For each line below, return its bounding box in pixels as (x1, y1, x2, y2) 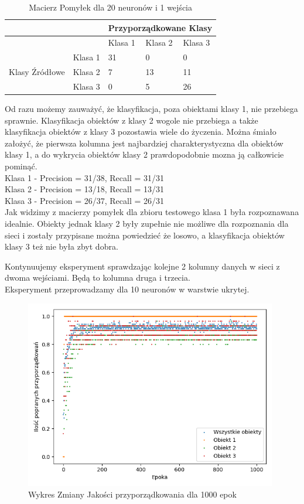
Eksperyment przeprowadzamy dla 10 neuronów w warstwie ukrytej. (5, 282, 250, 295)
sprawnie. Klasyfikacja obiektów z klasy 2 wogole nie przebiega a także (5, 114, 258, 126)
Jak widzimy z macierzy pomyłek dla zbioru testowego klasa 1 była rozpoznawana (5, 206, 299, 218)
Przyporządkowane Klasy (108, 21, 213, 33)
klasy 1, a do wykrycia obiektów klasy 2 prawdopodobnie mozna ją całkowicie (5, 148, 284, 161)
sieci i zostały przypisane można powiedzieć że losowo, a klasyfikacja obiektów (5, 229, 285, 241)
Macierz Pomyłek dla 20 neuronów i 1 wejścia (29, 1, 192, 13)
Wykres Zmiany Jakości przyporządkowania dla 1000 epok (28, 488, 237, 500)
